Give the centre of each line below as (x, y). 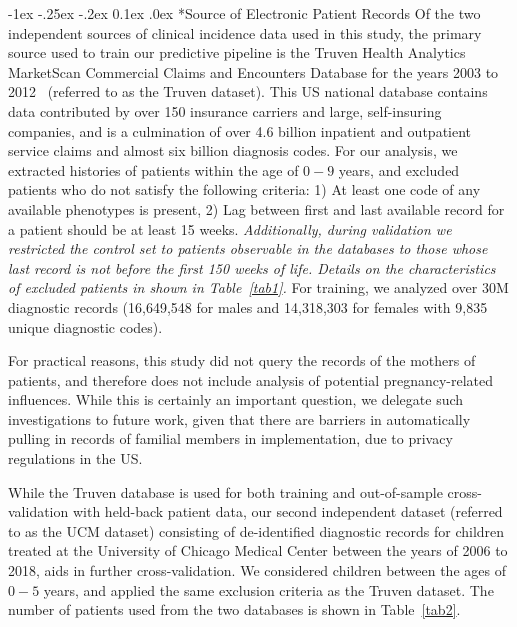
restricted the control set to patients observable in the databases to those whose (248, 248)
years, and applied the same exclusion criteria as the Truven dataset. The (268, 589)
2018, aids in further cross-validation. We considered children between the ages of (257, 570)
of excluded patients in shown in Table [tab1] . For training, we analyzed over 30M (258, 287)
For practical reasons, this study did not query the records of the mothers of (242, 360)
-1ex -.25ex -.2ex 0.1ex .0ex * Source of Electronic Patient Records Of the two (244, 13)
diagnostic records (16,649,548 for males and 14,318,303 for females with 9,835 (248, 306)
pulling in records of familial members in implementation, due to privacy (230, 438)
